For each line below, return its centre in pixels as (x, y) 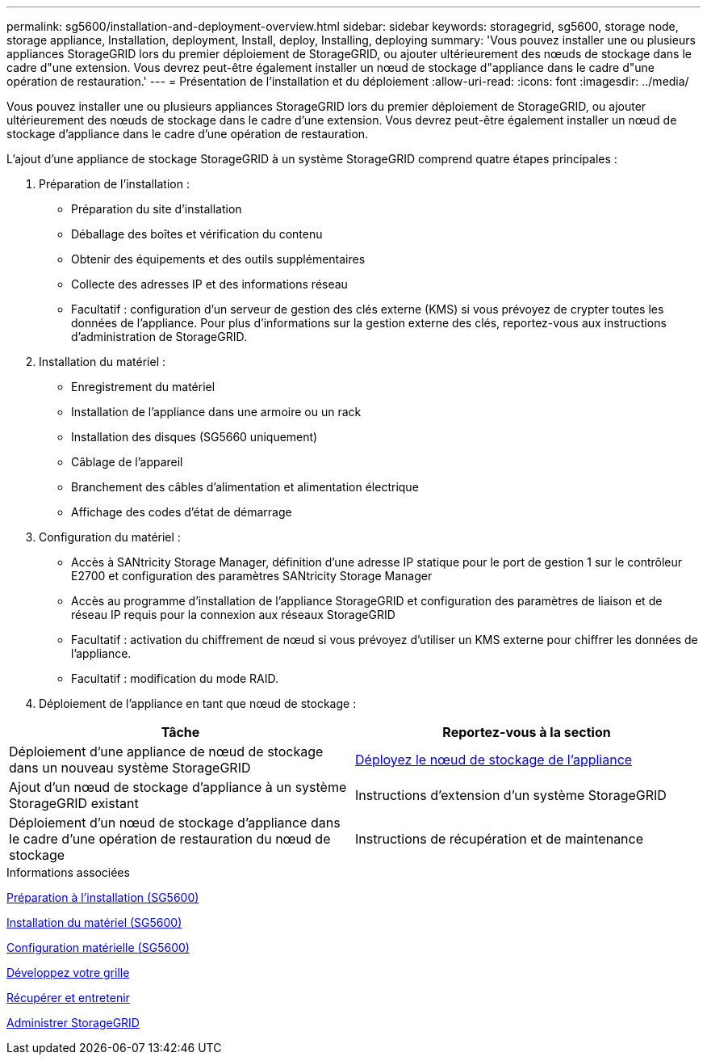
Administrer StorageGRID (73, 1023)
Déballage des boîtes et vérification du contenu (197, 234)
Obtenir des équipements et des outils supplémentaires (218, 259)
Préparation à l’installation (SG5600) (103, 897)
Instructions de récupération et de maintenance (500, 839)
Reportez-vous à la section (527, 732)
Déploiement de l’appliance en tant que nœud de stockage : (198, 703)
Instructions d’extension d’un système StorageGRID (511, 795)
